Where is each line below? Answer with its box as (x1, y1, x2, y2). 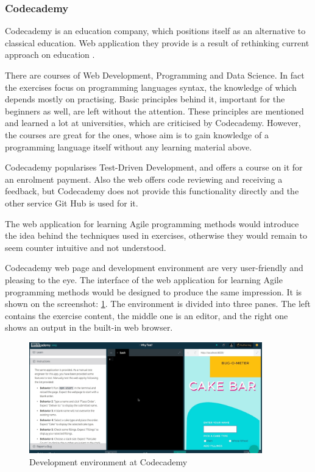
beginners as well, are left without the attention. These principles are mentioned (5, 104, 304, 117)
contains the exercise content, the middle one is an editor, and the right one (5, 309, 288, 322)
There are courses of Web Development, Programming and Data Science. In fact (5, 69, 305, 81)
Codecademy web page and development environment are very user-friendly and (5, 261, 303, 274)
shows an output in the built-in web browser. (5, 321, 173, 334)
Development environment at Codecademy (29, 456, 188, 468)
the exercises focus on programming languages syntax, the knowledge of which (5, 80, 297, 93)
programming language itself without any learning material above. (5, 140, 252, 153)
